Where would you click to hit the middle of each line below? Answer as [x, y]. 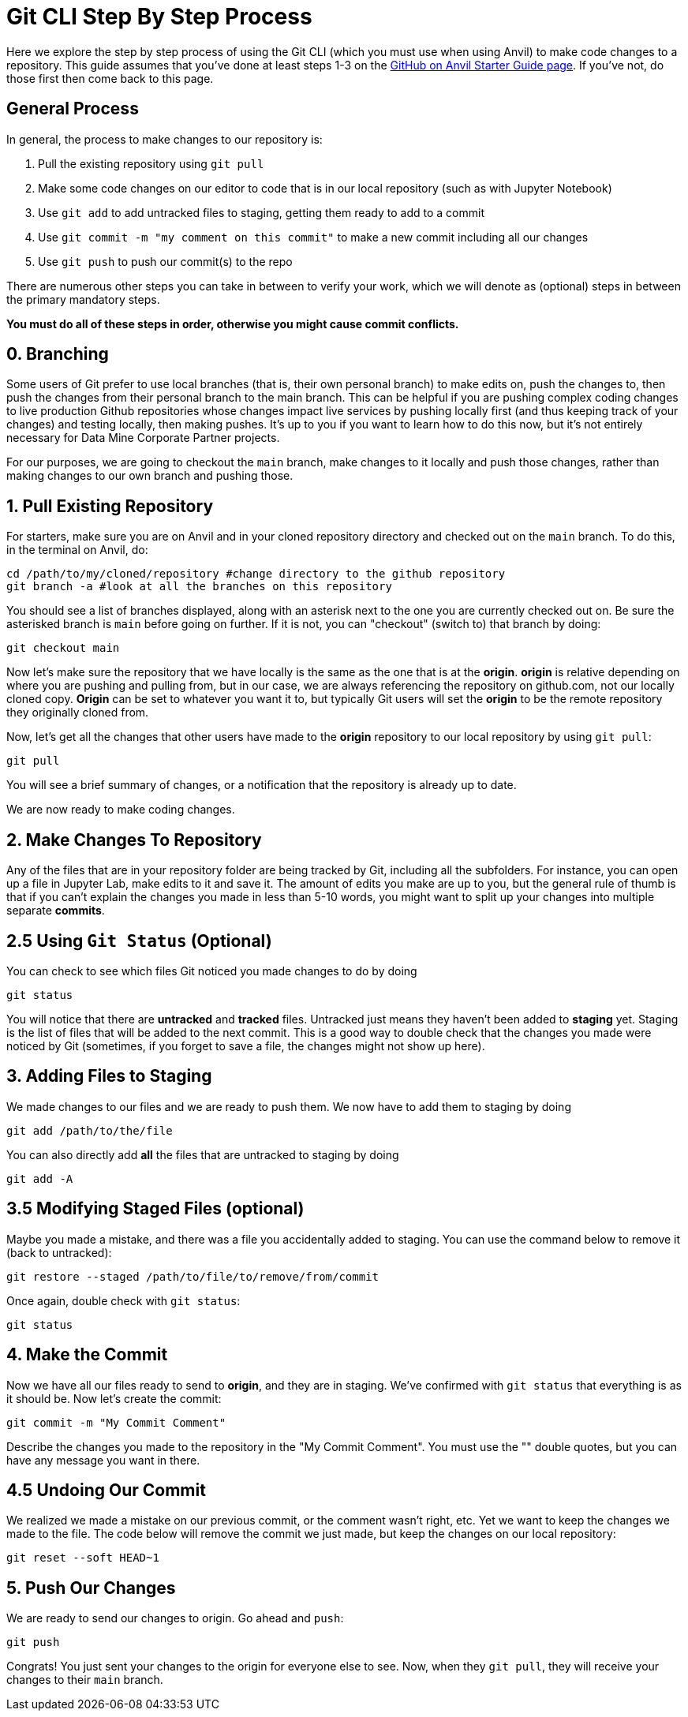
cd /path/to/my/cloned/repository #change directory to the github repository [256, 574]
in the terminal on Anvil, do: [77, 550]
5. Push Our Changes [91, 1588]
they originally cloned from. [78, 713]
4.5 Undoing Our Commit [106, 1490]
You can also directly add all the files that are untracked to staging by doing [203, 1154]
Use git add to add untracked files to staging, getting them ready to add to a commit [261, 212]
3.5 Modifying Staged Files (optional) [155, 1209]
